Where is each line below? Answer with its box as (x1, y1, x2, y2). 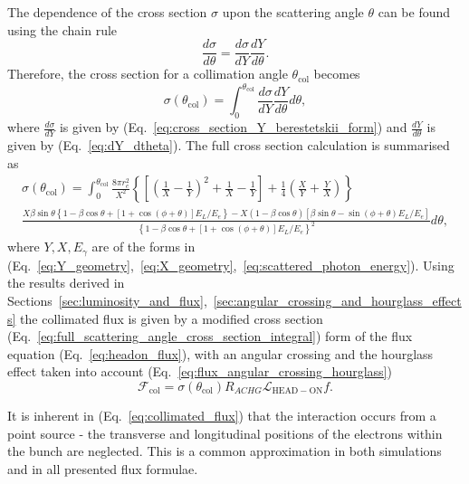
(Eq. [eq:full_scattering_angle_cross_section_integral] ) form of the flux (7, 327, 413, 346)
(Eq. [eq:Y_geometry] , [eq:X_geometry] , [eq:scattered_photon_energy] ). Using (7, 255, 455, 274)
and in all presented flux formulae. (7, 459, 198, 478)
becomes (313, 64, 360, 83)
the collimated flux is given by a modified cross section (20, 308, 323, 327)
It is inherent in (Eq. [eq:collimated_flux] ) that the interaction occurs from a (7, 406, 436, 425)
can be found (378, 3, 451, 21)
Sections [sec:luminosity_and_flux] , (7, 291, 207, 310)
